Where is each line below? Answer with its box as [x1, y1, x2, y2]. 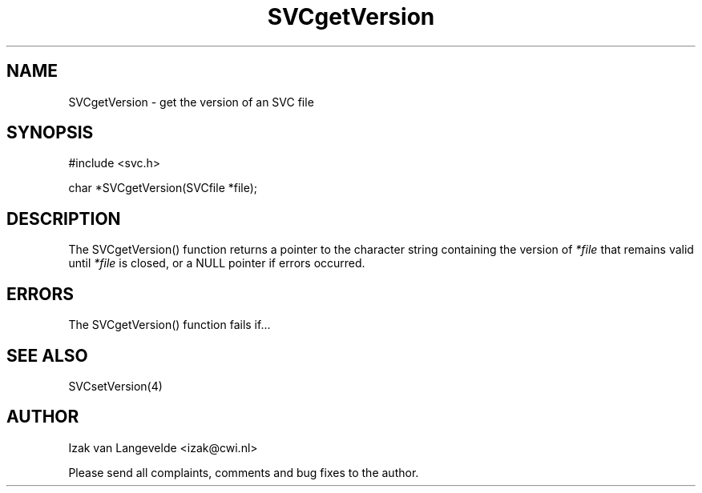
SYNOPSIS [6, 122, 94, 143]
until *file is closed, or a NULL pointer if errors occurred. [68, 256, 365, 271]
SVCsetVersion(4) [68, 379, 163, 393]
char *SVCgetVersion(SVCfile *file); [68, 181, 258, 195]
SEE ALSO [6, 345, 88, 366]
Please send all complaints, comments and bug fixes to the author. [68, 465, 419, 479]
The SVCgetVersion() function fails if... [68, 318, 271, 332]
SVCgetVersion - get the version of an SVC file [68, 94, 314, 109]
